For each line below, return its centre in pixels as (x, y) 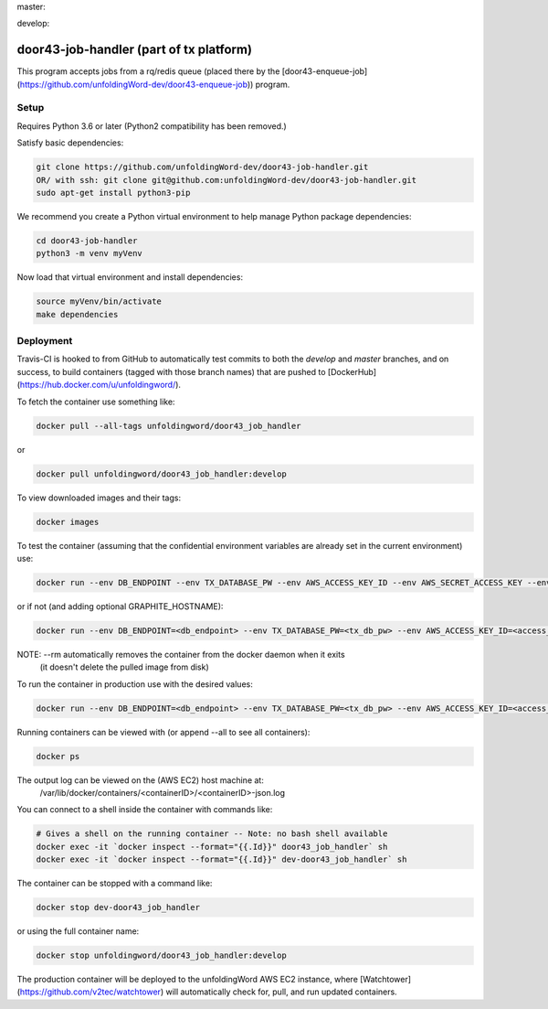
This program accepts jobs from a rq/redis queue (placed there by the (148, 71)
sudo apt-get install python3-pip (113, 193)
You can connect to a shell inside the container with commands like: (145, 810)
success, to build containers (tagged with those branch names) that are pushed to (171, 371)
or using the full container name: (78, 931)
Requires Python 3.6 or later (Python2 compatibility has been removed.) (152, 126)
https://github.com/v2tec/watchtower (90, 992)
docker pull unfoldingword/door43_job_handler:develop (161, 474)
